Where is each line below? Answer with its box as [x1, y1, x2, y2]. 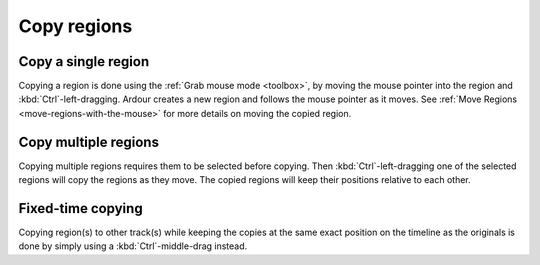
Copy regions [18, 15, 133, 37]
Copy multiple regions [18, 133, 160, 150]
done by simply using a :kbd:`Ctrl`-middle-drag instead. [18, 240, 248, 252]
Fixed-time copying [18, 200, 144, 217]
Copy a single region [18, 53, 150, 70]
